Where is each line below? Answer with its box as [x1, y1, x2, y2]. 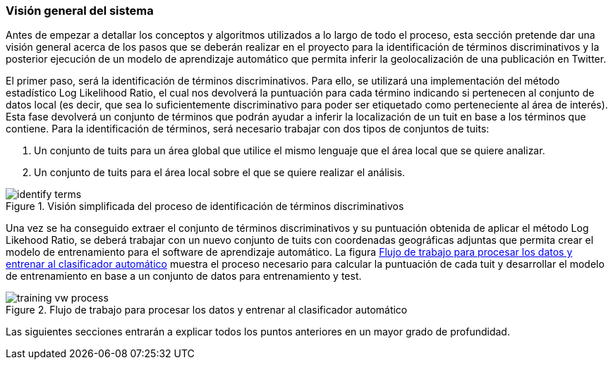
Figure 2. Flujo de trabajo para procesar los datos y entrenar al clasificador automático [6, 304, 408, 316]
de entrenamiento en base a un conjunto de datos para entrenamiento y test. [6, 270, 362, 283]
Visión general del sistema [6, 4, 154, 18]
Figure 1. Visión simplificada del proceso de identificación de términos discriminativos [6, 200, 404, 213]
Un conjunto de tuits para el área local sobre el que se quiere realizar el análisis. [34, 166, 406, 179]
